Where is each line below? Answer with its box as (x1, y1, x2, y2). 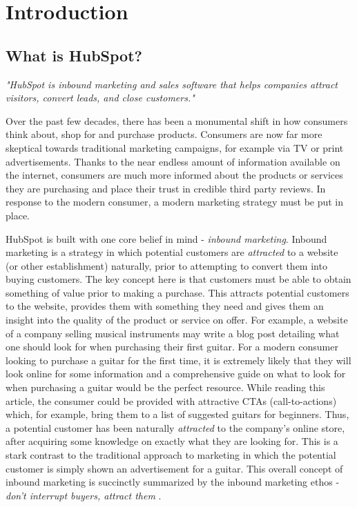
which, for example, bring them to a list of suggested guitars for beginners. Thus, (6, 407, 349, 421)
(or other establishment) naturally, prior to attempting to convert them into (6, 258, 327, 272)
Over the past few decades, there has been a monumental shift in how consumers (6, 113, 348, 128)
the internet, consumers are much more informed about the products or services (6, 168, 343, 182)
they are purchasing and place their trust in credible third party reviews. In (6, 181, 326, 195)
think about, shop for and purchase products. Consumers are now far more (6, 127, 322, 141)
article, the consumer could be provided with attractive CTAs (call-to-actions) (6, 393, 337, 408)
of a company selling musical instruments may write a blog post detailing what (6, 326, 340, 340)
